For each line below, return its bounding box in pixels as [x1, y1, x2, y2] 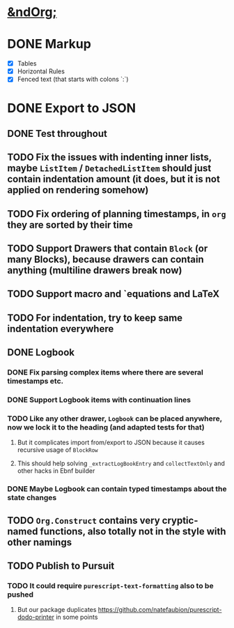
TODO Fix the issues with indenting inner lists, [7, 152, 212, 163]
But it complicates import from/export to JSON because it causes [17, 438, 205, 447]
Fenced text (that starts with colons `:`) [17, 75, 129, 84]
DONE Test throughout [7, 127, 108, 140]
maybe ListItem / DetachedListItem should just [7, 162, 212, 175]
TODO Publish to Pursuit [7, 560, 115, 572]
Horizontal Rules [17, 67, 65, 75]
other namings [7, 536, 72, 548]
